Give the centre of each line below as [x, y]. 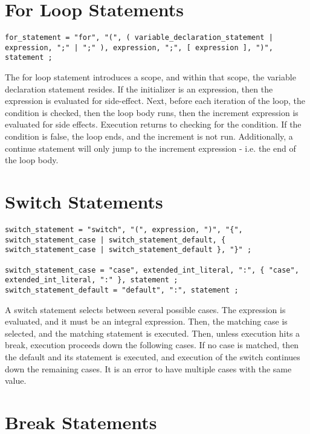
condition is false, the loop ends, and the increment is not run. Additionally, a [149, 136]
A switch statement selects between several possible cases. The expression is [145, 309]
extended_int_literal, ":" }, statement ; [92, 280]
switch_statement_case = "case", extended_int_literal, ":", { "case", [152, 270]
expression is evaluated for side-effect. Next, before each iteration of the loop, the [155, 101]
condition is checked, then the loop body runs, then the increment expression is [152, 112]
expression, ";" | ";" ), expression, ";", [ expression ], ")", [139, 47]
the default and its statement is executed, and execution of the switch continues [153, 356]
